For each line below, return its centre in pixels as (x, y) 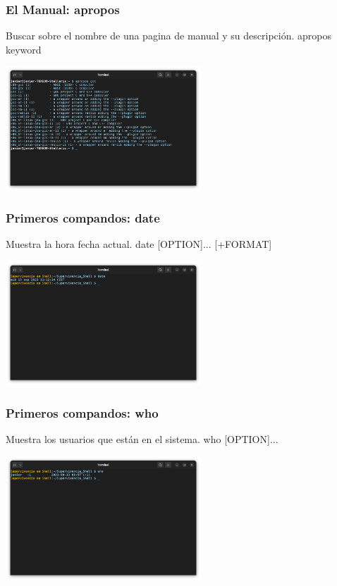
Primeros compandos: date (83, 218)
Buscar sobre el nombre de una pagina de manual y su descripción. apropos (169, 36)
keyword (24, 49)
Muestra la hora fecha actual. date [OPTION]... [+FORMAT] (139, 244)
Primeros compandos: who (82, 412)
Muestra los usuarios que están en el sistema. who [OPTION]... (142, 439)
